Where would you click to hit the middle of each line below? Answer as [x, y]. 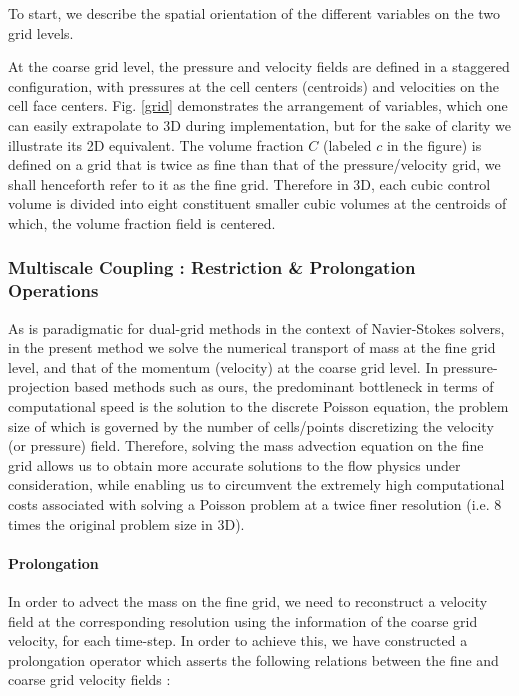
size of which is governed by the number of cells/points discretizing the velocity [251, 425]
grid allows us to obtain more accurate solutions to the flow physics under [234, 464]
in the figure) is [434, 144]
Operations [53, 290]
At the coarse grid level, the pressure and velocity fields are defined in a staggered [259, 66]
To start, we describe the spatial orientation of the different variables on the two [254, 13]
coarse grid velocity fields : [89, 679]
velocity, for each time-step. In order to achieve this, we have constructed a [238, 640]
